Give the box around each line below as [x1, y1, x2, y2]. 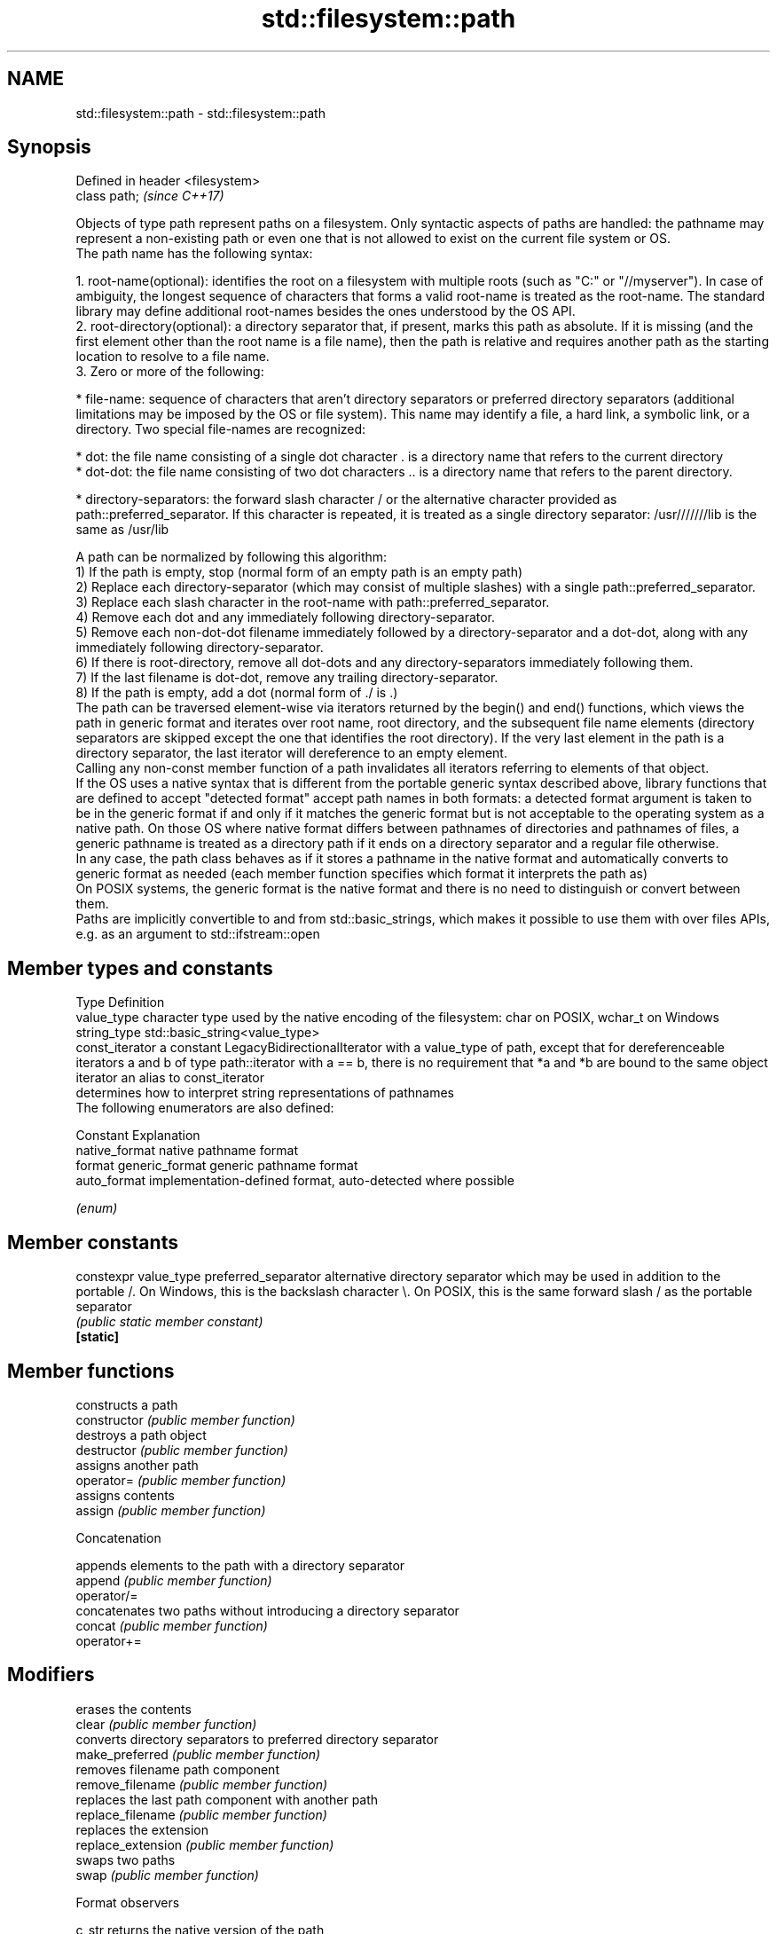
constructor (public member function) [75, 1411, 295, 1427]
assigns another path [75, 1457, 199, 1473]
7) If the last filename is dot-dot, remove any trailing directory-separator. [75, 670, 498, 686]
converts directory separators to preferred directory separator [75, 1731, 439, 1747]
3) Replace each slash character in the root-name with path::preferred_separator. [75, 594, 550, 610]
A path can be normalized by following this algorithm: [75, 549, 388, 565]
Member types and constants [7, 956, 273, 979]
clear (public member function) [75, 1716, 257, 1732]
